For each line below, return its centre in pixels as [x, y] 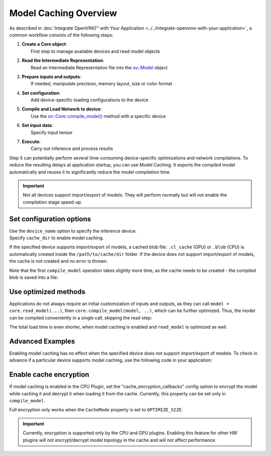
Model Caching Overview [63, 13]
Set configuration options [50, 219]
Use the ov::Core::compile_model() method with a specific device [98, 116]
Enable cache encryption [49, 374]
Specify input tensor [52, 132]
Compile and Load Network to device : [62, 109]
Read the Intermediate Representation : [63, 61]
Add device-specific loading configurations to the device [90, 100]
